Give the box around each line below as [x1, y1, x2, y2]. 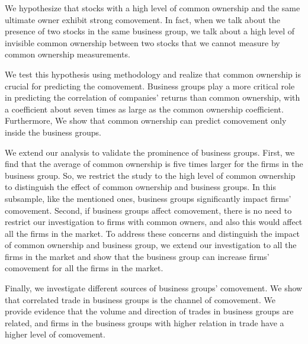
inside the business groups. [5, 126, 101, 138]
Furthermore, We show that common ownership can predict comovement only [5, 114, 287, 127]
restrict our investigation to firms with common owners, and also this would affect [5, 216, 303, 228]
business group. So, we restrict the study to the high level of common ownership [5, 169, 296, 181]
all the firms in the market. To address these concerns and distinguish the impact [5, 227, 300, 239]
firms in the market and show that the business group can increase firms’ [5, 250, 269, 262]
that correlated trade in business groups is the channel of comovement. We [5, 293, 276, 306]
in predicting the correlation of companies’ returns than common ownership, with [5, 91, 300, 104]
